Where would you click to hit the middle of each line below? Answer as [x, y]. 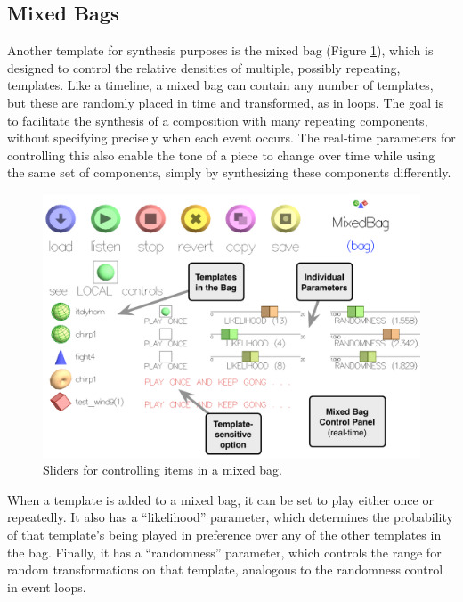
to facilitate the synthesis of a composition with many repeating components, [218, 120]
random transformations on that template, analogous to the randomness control [225, 569]
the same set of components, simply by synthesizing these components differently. [229, 172]
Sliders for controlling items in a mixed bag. [163, 470]
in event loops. [47, 586]
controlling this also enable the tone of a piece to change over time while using [221, 155]
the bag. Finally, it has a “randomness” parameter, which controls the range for [224, 552]
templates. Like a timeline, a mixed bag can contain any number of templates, [220, 85]
